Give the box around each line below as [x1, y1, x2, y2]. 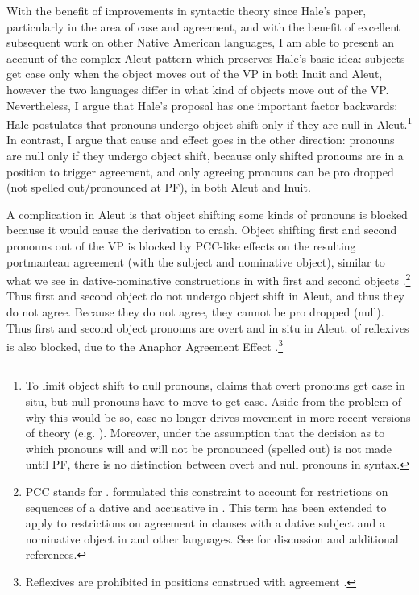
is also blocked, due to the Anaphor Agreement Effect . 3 [6, 336, 284, 354]
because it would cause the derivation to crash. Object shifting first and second [6, 221, 397, 238]
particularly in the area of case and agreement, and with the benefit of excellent [6, 18, 401, 35]
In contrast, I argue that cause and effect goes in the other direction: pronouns [6, 131, 395, 148]
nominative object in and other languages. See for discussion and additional [25, 530, 399, 547]
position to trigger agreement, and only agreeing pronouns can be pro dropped [6, 163, 394, 180]
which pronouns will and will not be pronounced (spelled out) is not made [25, 440, 392, 457]
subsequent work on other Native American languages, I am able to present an [6, 34, 395, 51]
